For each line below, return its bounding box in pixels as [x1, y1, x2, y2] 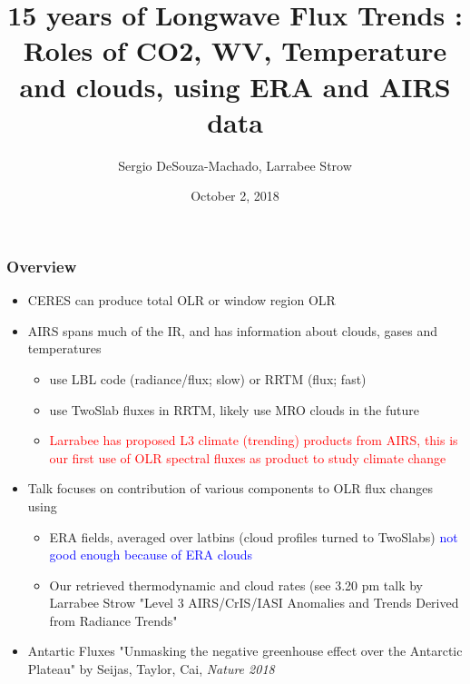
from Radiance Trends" [49, 610, 178, 629]
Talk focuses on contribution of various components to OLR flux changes [27, 479, 433, 498]
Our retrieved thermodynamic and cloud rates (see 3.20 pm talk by [49, 575, 423, 594]
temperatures [27, 339, 102, 358]
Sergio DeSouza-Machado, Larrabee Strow [118, 155, 352, 174]
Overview [6, 254, 77, 277]
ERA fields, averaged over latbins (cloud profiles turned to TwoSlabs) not [49, 527, 458, 546]
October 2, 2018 [191, 186, 279, 205]
